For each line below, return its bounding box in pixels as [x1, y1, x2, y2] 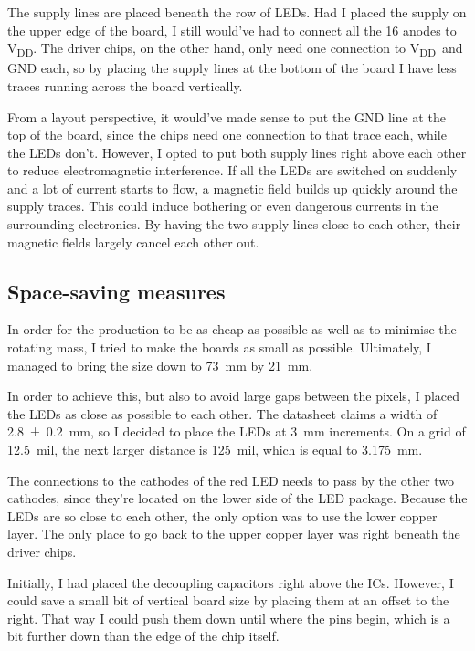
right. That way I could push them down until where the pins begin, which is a [7, 608, 450, 627]
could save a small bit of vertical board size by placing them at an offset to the [7, 591, 449, 610]
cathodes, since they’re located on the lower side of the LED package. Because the [7, 488, 468, 508]
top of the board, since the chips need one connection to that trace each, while [7, 125, 447, 144]
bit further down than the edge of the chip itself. [7, 626, 280, 646]
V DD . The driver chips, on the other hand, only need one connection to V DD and [7, 38, 463, 59]
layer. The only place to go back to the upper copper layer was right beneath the [7, 524, 460, 543]
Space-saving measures [7, 277, 226, 305]
